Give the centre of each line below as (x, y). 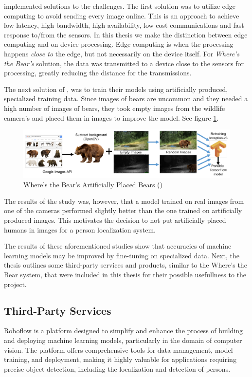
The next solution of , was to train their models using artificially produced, (116, 89)
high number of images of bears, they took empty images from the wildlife (115, 108)
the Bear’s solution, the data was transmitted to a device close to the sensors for (124, 63)
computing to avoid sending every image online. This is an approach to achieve (122, 15)
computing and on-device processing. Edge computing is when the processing (119, 44)
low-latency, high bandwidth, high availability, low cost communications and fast (124, 25)
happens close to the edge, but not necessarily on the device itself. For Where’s (122, 53)
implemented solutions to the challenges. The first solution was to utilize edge (120, 6)
